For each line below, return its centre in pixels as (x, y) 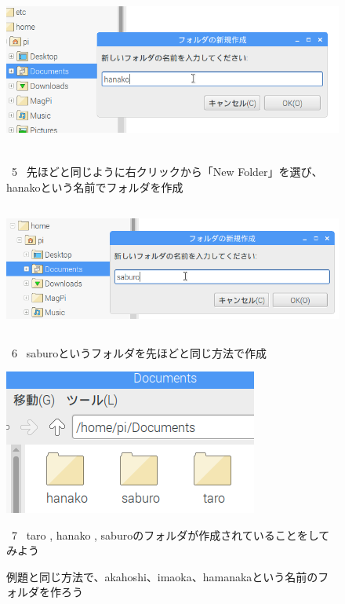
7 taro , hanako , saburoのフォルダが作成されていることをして (171, 534)
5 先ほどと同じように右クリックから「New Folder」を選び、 (167, 172)
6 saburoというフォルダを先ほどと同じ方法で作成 (139, 352)
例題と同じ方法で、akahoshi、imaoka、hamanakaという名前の (162, 576)
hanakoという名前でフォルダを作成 (95, 187)
